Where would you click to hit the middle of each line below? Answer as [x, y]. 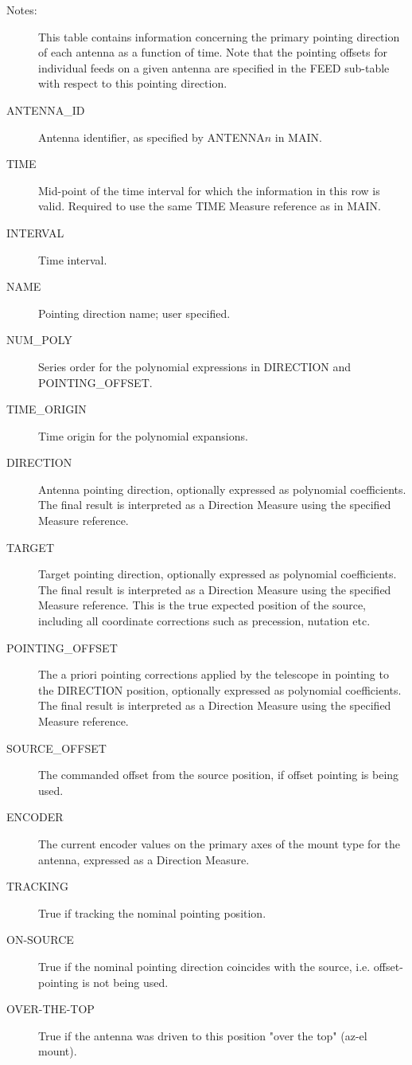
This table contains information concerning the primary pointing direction [219, 36]
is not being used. [125, 982]
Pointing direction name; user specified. [134, 313]
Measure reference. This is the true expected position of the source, [202, 605]
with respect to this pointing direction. [133, 83]
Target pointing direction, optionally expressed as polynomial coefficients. [218, 574]
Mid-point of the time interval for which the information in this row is [209, 190]
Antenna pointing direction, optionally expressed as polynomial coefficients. [222, 489]
